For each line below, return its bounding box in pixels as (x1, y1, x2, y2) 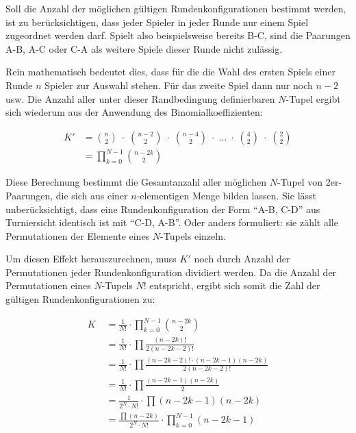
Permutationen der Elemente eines (5, 228, 150, 243)
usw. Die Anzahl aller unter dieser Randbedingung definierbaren (5, 91, 275, 106)
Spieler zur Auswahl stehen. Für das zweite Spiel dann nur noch (44, 77, 313, 92)
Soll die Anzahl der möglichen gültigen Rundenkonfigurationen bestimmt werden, (5, 1, 346, 15)
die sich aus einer (55, 188, 128, 202)
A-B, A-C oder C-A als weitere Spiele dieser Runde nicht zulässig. (5, 41, 283, 55)
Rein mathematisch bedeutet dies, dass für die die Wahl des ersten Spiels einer (5, 64, 335, 79)
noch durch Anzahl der (194, 251, 290, 266)
